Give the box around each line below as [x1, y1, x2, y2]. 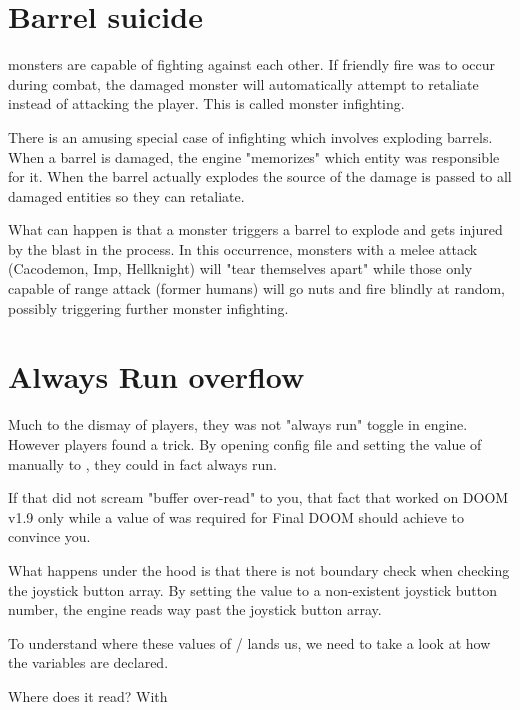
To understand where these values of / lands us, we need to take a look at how [8, 632, 491, 653]
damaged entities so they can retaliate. [8, 185, 245, 206]
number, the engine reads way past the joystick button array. [8, 599, 382, 620]
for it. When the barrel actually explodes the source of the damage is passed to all [8, 166, 512, 187]
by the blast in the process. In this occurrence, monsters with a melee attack [8, 238, 478, 259]
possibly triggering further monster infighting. [8, 297, 289, 318]
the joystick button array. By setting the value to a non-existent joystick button [8, 579, 498, 600]
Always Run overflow [8, 356, 305, 397]
